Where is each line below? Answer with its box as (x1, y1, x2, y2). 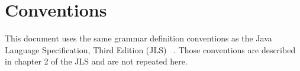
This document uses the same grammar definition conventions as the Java (5, 32, 272, 44)
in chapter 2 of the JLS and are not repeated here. (5, 55, 188, 67)
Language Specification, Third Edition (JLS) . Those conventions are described (5, 43, 296, 56)
